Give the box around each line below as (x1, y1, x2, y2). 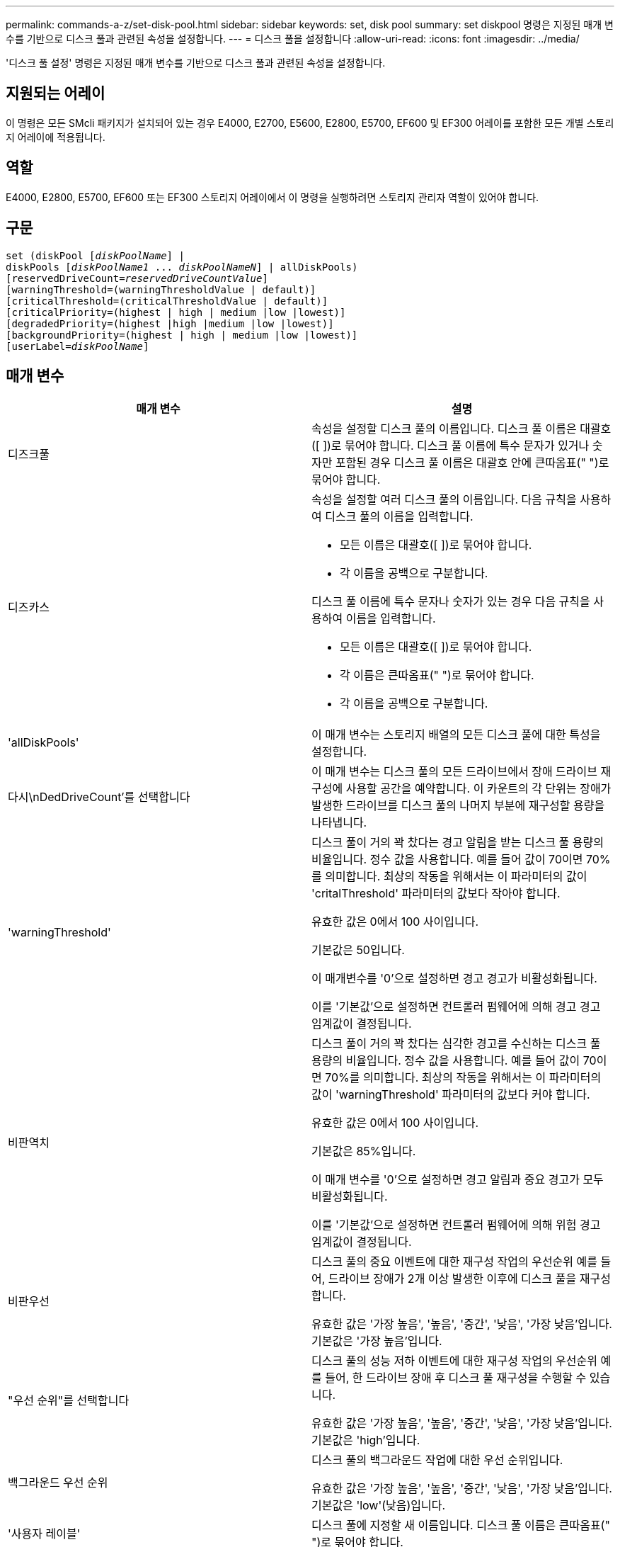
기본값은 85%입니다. (311, 1144, 416, 1159)
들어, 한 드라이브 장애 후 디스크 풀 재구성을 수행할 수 (325, 1371, 587, 1385)
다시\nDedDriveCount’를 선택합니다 (8, 790, 190, 805)
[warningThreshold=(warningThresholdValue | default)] (6, 283, 316, 295)
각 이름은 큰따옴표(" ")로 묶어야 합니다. (340, 668, 534, 683)
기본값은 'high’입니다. (311, 1433, 420, 1448)
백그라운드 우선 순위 (8, 1475, 108, 1490)
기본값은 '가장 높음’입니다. (311, 1334, 442, 1349)
